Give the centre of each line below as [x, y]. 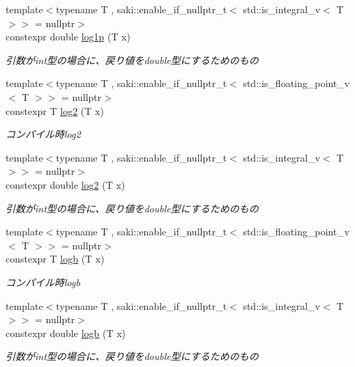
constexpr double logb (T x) [66, 333]
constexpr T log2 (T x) [55, 110]
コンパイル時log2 [43, 134]
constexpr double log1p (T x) [68, 37]
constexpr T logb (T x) [55, 259]
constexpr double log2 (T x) [66, 184]
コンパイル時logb [43, 282]
